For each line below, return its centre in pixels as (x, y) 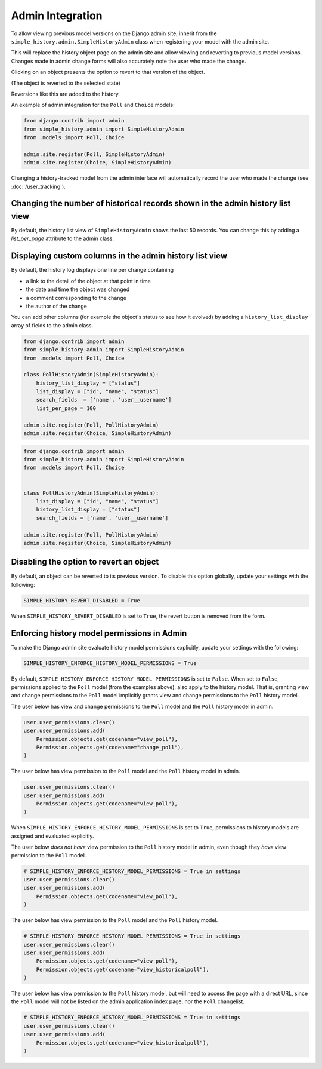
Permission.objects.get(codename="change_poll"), (110, 747)
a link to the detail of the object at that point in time (89, 281)
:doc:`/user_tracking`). (38, 186)
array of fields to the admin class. (52, 325)
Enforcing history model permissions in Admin (99, 633)
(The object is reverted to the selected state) (66, 83)
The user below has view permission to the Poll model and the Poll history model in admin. (126, 771)
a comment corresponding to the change (76, 298)
